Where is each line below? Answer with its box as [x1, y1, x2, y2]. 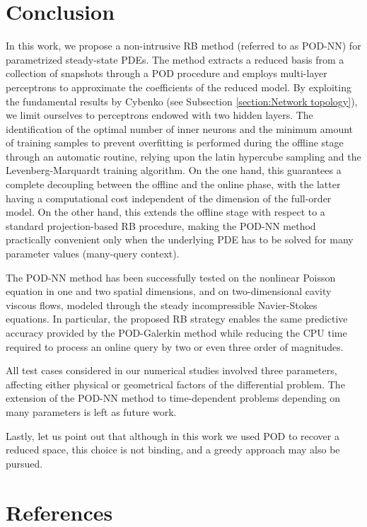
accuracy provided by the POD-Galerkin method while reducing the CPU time [6, 325, 347, 340]
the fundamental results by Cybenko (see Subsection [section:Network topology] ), [6, 93, 358, 108]
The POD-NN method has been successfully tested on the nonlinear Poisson [6, 270, 336, 284]
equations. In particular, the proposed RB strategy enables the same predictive [6, 311, 348, 326]
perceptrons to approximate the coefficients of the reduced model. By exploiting [6, 79, 351, 94]
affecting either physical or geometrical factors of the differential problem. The [6, 376, 345, 391]
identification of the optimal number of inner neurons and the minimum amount [6, 121, 354, 136]
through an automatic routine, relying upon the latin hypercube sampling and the [6, 149, 361, 163]
